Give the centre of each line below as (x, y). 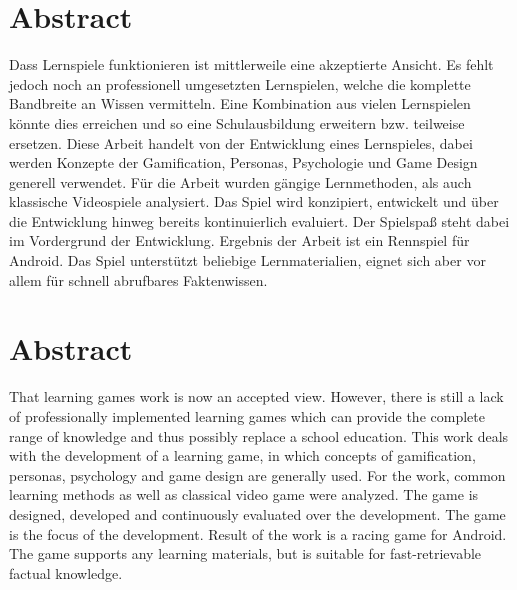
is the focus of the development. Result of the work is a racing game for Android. (258, 533)
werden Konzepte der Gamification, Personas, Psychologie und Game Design (243, 162)
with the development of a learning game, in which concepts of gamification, (242, 455)
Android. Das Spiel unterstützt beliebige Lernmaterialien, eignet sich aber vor (247, 260)
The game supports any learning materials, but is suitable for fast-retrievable (245, 553)
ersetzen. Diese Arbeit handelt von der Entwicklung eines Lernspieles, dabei (241, 142)
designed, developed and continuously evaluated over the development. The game (257, 513)
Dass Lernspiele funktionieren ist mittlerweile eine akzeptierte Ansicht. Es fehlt (251, 64)
